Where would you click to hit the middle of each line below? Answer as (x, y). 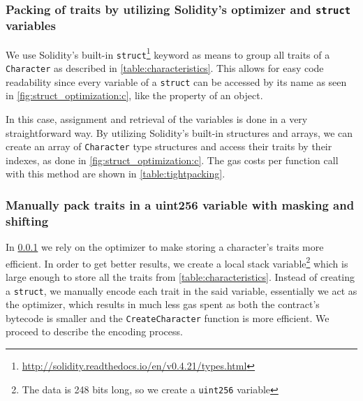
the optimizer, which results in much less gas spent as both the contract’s (163, 304)
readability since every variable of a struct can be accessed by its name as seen (176, 81)
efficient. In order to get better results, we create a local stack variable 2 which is (177, 262)
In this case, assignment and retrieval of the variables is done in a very (157, 118)
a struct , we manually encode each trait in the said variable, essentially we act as (181, 290)
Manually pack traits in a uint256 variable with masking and (180, 204)
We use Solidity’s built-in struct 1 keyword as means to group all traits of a (168, 53)
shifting (27, 220)
